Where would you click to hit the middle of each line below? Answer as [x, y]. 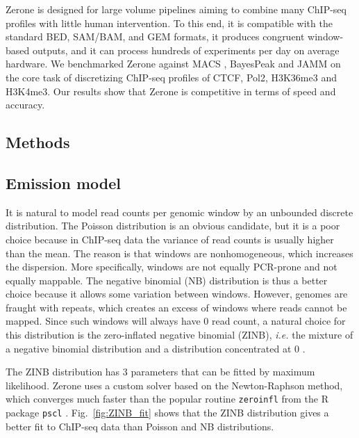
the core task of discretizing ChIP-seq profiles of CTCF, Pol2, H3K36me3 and [171, 77]
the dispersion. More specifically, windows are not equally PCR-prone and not [172, 267]
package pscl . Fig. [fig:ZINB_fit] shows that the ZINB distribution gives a [167, 413]
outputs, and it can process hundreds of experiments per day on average [186, 50]
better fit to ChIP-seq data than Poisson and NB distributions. [140, 426]
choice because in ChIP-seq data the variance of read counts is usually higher [170, 239]
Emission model [64, 182]
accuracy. [25, 105]
